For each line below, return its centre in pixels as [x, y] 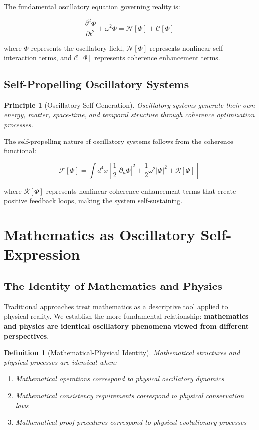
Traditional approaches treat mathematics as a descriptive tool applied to [116, 306]
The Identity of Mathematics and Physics [113, 286]
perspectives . [27, 335]
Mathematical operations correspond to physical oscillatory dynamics [120, 379]
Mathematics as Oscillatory [100, 235]
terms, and [55, 57]
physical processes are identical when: [61, 362]
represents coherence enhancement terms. [157, 57]
